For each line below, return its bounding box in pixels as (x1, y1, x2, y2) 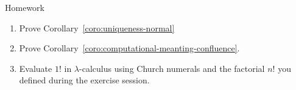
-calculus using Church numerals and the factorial (79, 62, 265, 74)
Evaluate (19, 62, 52, 74)
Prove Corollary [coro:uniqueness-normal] (19, 21, 175, 34)
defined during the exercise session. (19, 74, 150, 86)
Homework (5, 1, 44, 13)
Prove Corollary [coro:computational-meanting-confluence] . (19, 42, 240, 54)
